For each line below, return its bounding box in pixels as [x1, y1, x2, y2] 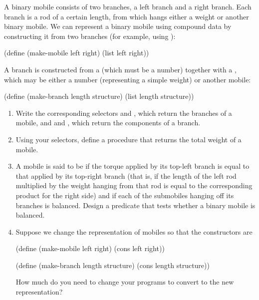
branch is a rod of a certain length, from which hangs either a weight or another [4, 11, 249, 21]
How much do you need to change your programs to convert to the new [15, 277, 234, 287]
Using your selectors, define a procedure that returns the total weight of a [15, 134, 242, 144]
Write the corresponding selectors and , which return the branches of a [15, 107, 232, 118]
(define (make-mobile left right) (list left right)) [4, 47, 149, 58]
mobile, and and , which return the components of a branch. [15, 117, 201, 128]
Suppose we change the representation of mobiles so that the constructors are [15, 226, 253, 237]
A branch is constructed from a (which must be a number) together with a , [4, 64, 237, 74]
